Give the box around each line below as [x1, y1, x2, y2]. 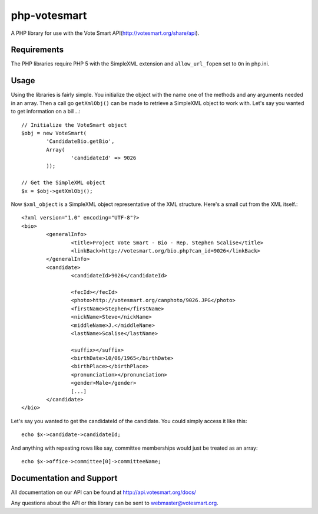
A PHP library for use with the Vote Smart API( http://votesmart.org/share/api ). [11, 30, 200, 37]
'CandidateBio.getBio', [46, 138, 115, 145]
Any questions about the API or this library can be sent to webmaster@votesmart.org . [11, 499, 218, 507]
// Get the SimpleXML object [21, 179, 105, 186]
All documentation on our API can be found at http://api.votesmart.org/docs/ [11, 489, 197, 496]
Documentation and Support [11, 473, 118, 483]
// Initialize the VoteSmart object [21, 122, 127, 128]
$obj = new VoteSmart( [21, 130, 87, 136]
